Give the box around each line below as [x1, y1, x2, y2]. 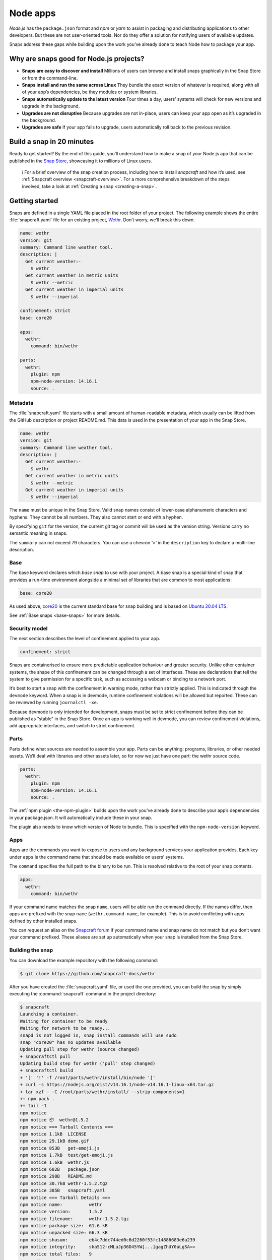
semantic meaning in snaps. [9, 530, 67, 536]
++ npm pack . [20, 1096, 55, 1102]
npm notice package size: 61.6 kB [20, 1223, 108, 1229]
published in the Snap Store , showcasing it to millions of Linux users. [9, 158, 152, 164]
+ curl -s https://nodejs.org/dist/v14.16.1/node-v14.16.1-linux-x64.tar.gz [20, 1082, 214, 1088]
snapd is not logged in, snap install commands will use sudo [20, 1032, 177, 1038]
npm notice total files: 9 [20, 1251, 92, 1257]
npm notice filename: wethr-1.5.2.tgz [20, 1216, 129, 1222]
